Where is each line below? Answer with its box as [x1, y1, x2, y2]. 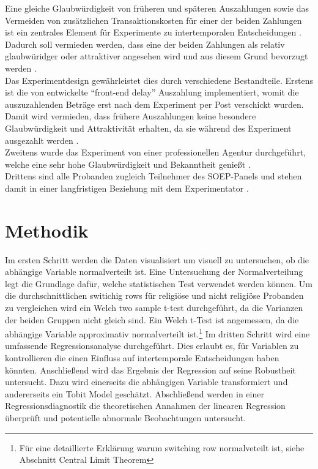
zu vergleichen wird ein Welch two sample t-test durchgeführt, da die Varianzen [5, 301, 303, 313]
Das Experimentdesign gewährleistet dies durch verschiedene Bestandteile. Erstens [5, 73, 313, 86]
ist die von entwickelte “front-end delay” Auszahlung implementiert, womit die [5, 86, 299, 99]
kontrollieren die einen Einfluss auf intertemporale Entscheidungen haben [5, 351, 279, 364]
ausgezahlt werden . [5, 133, 79, 146]
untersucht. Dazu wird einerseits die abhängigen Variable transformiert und [5, 375, 288, 388]
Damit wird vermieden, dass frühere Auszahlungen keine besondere [5, 110, 256, 122]
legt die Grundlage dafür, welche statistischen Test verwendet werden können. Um [5, 277, 312, 290]
